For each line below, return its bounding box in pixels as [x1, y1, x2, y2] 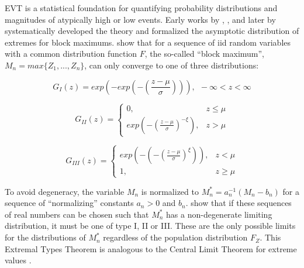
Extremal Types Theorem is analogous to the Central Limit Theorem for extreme [5, 242, 297, 255]
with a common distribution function [5, 47, 137, 60]
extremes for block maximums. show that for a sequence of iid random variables [5, 36, 291, 48]
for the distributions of [5, 231, 86, 243]
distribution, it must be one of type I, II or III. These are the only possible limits [5, 219, 296, 232]
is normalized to [141, 185, 199, 197]
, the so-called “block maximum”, [144, 47, 264, 60]
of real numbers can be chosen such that [5, 208, 149, 220]
